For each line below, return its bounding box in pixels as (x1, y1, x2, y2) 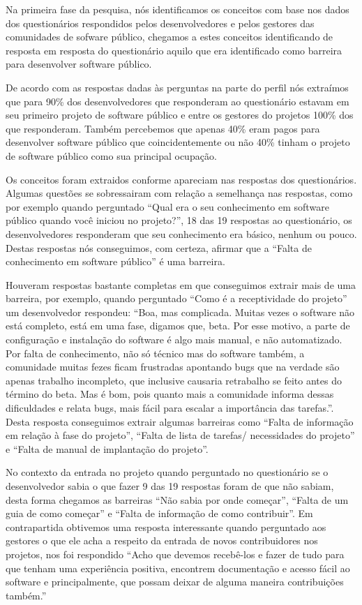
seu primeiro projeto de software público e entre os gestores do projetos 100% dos (6, 107, 354, 122)
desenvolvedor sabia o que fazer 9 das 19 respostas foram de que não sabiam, (6, 479, 334, 493)
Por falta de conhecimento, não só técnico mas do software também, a (6, 345, 305, 360)
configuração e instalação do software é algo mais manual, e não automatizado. (6, 332, 342, 347)
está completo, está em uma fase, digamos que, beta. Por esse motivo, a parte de (6, 318, 350, 333)
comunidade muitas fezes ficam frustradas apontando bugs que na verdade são (6, 359, 340, 374)
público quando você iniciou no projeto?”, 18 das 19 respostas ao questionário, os (6, 213, 352, 227)
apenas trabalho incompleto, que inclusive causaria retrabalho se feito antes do (6, 373, 342, 387)
